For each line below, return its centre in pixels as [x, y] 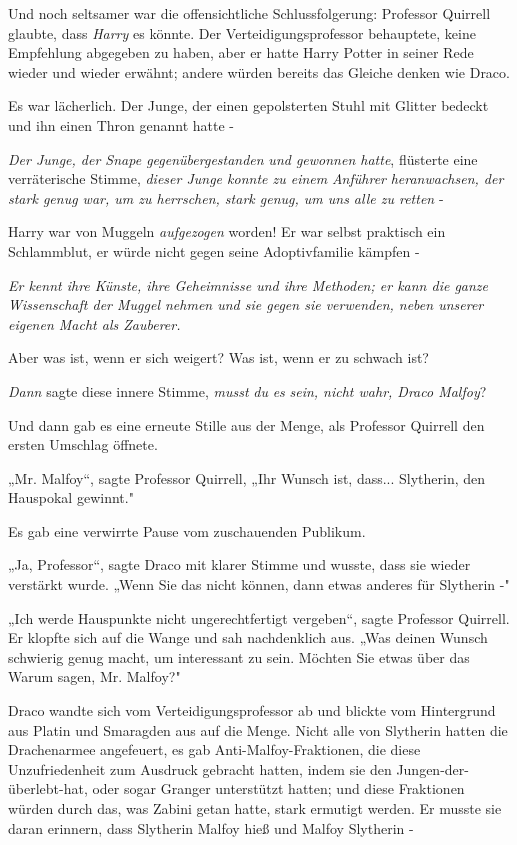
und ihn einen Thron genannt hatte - [121, 124]
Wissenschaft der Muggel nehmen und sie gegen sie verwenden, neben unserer [246, 304]
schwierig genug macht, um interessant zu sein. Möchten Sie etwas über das [239, 656]
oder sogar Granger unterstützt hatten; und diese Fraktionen [278, 788]
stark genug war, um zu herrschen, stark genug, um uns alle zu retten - [226, 197]
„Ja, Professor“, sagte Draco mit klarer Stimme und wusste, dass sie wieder [239, 564]
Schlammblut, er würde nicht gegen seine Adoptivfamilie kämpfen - [214, 250]
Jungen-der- [432, 768]
